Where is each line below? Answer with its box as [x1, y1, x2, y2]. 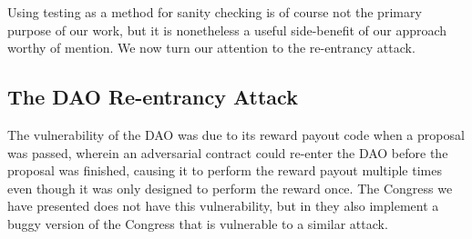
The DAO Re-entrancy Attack [7, 83, 298, 111]
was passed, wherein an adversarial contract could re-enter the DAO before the [7, 143, 448, 162]
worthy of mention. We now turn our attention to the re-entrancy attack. [7, 38, 416, 57]
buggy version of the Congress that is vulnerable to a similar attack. [7, 214, 388, 233]
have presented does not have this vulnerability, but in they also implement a [7, 196, 439, 215]
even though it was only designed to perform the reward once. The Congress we [7, 178, 453, 197]
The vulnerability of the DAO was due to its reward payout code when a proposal [7, 124, 465, 144]
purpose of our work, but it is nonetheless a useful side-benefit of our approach [7, 20, 447, 39]
